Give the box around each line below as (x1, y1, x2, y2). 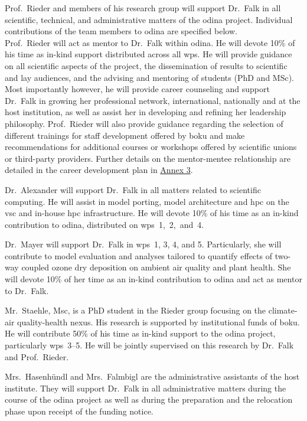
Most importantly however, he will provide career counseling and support (5, 83, 270, 95)
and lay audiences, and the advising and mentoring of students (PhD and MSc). (5, 71, 295, 83)
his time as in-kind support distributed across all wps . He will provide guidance (5, 48, 292, 60)
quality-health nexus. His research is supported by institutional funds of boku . (17, 315, 300, 328)
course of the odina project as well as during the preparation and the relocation (5, 393, 293, 406)
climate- (268, 304, 298, 316)
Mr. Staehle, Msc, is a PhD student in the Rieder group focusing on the (5, 304, 266, 316)
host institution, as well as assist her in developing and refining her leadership (5, 106, 286, 118)
